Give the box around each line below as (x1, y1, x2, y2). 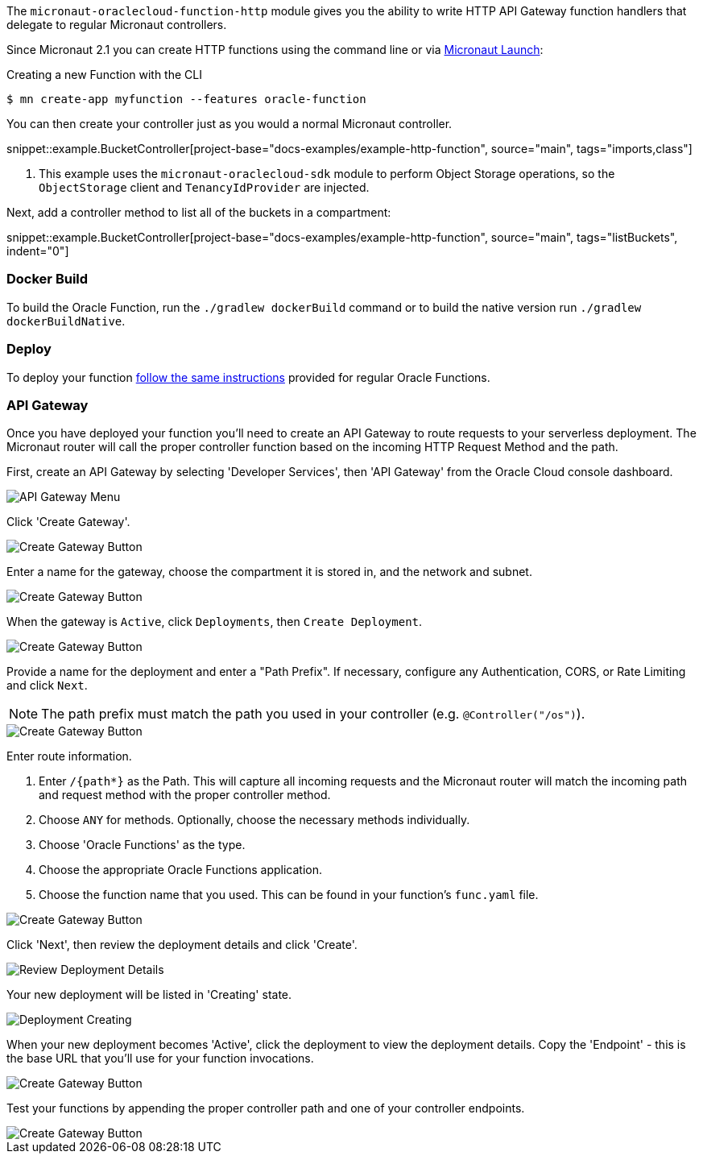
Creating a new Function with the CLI (6, 68, 202, 81)
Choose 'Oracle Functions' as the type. (39, 838, 246, 852)
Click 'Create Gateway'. (6, 515, 130, 529)
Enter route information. (6, 749, 132, 764)
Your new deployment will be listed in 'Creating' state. (6, 988, 292, 1002)
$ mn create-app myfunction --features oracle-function (6, 93, 366, 106)
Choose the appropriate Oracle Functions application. (39, 863, 323, 877)
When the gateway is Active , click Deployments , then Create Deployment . (6, 615, 423, 629)
